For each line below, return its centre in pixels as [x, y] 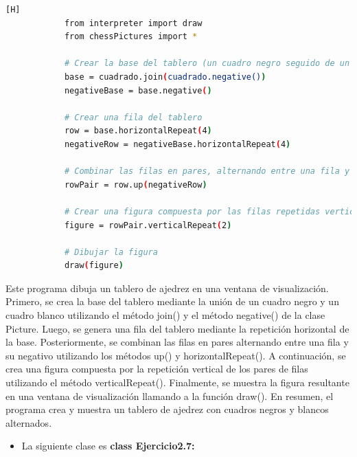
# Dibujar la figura [111, 252]
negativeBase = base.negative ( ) [138, 90]
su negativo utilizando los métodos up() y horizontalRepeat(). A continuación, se [176, 355]
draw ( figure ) [94, 266]
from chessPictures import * [131, 37]
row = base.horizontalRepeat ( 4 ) [138, 131]
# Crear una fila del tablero [133, 117]
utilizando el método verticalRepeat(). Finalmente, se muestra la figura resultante [177, 382]
